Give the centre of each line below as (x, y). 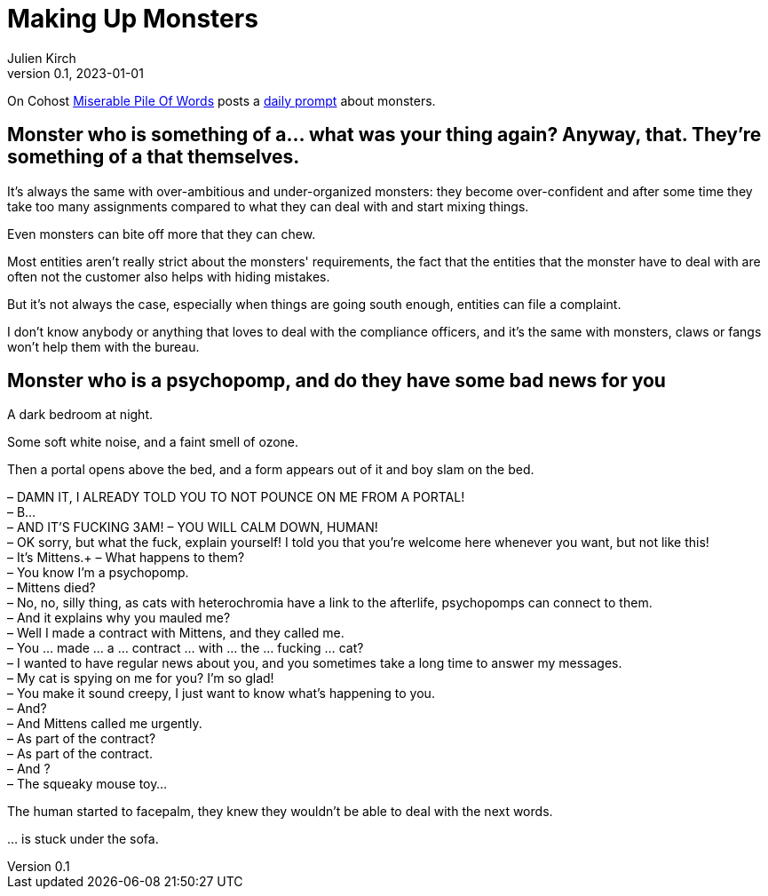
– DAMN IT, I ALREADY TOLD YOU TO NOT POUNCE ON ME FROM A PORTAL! (236, 497)
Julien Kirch (42, 58)
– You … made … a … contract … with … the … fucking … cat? (186, 648)
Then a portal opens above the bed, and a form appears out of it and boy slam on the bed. (271, 470)
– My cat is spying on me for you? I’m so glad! (141, 678)
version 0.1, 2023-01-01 (75, 73)
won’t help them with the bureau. (103, 346)
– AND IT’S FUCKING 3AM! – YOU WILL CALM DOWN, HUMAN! (193, 527)
